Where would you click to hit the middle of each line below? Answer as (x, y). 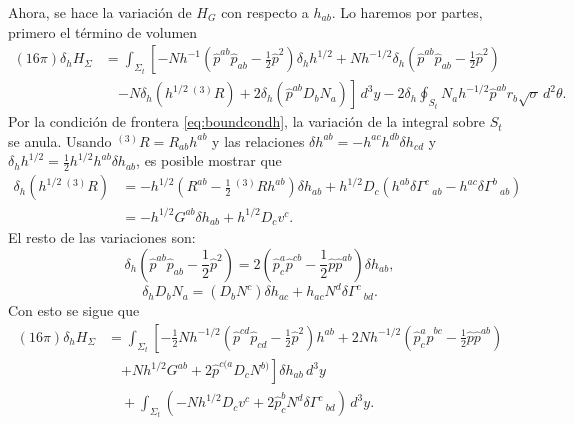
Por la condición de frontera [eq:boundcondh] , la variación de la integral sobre (246, 121)
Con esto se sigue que (74, 310)
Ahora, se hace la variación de (100, 12)
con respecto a (265, 12)
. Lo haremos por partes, (407, 12)
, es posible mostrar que (209, 160)
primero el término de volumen (103, 31)
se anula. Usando (60, 140)
